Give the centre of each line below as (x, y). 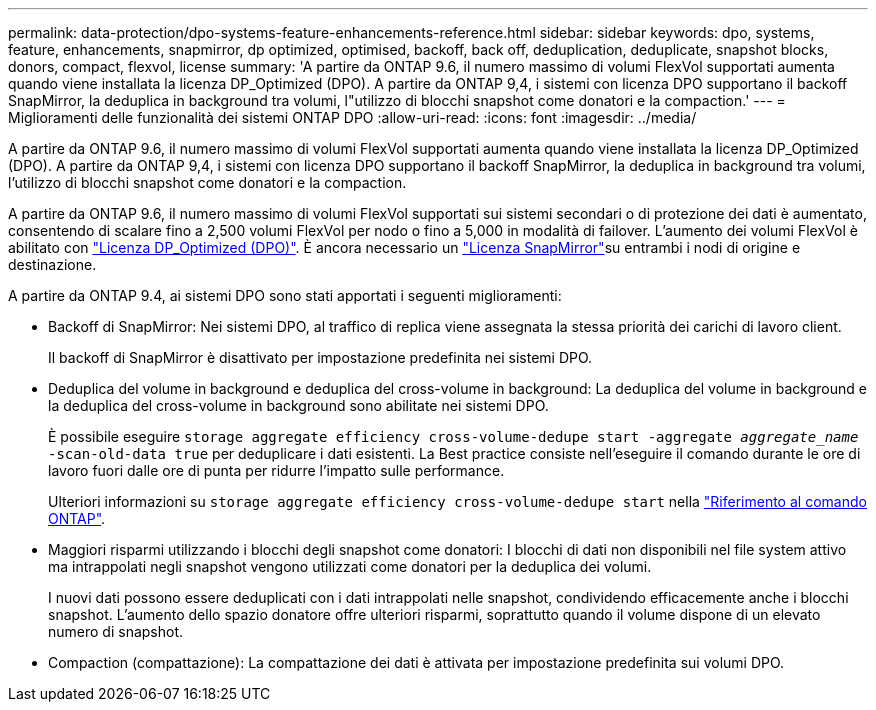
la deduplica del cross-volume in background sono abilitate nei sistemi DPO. (298, 405)
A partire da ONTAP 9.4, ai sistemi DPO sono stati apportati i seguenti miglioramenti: (285, 295)
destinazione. (52, 264)
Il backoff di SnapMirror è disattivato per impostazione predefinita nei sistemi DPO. (320, 357)
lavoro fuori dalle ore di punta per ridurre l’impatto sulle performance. (276, 470)
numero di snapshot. (116, 631)
